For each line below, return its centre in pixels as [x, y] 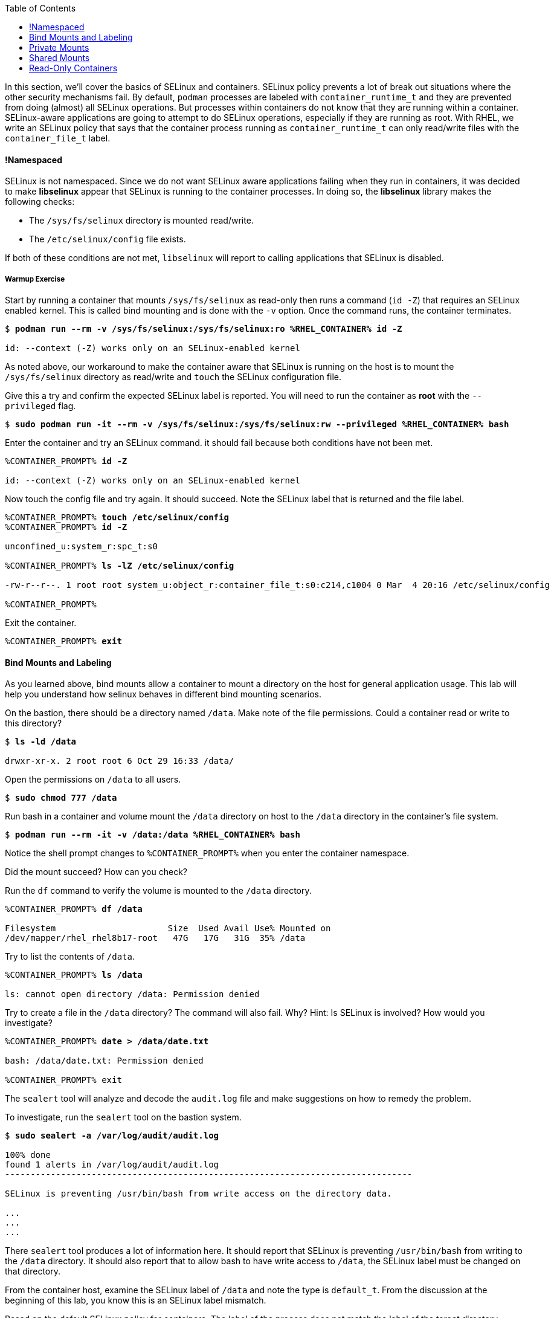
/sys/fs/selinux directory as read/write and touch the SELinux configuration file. [173, 377]
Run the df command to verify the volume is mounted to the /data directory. [158, 891]
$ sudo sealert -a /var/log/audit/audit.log [112, 1136]
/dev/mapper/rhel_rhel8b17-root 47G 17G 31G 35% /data [155, 938]
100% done [28, 1155]
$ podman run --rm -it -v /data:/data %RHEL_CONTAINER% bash [153, 835]
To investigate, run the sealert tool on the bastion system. [123, 1117]
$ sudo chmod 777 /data [61, 798]
